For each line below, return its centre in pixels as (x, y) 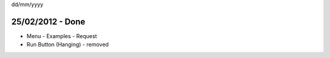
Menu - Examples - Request (62, 36)
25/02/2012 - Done (48, 21)
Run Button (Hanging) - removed (68, 45)
